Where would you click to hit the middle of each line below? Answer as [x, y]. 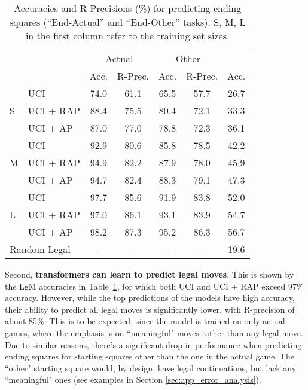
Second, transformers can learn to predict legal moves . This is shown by [150, 274]
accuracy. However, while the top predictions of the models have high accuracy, [150, 298]
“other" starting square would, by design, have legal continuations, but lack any [151, 368]
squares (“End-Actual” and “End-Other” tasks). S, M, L [127, 22]
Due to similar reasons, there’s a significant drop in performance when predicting [153, 344]
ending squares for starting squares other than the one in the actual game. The [150, 356]
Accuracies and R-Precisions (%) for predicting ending [128, 8]
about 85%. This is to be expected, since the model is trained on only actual [145, 321]
